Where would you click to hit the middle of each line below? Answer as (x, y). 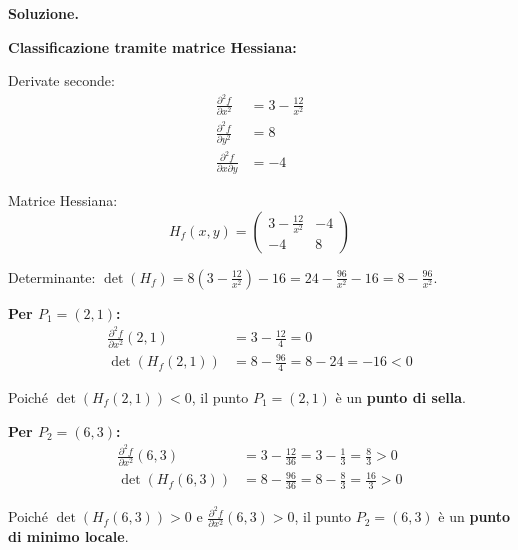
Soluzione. (43, 13)
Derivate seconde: (61, 80)
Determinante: (52, 276)
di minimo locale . (68, 536)
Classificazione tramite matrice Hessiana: (152, 46)
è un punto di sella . (400, 397)
